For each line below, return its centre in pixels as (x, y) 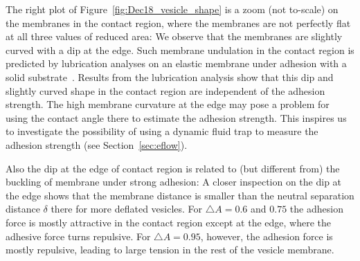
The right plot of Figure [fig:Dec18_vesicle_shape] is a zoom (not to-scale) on (172, 9)
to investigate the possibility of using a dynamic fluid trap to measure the (162, 131)
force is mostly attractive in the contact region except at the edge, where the (169, 222)
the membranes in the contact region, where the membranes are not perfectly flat (178, 22)
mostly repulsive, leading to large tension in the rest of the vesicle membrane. (170, 250)
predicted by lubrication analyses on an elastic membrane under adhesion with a (176, 63)
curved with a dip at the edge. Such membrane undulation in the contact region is (180, 49)
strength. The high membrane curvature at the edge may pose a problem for (168, 104)
